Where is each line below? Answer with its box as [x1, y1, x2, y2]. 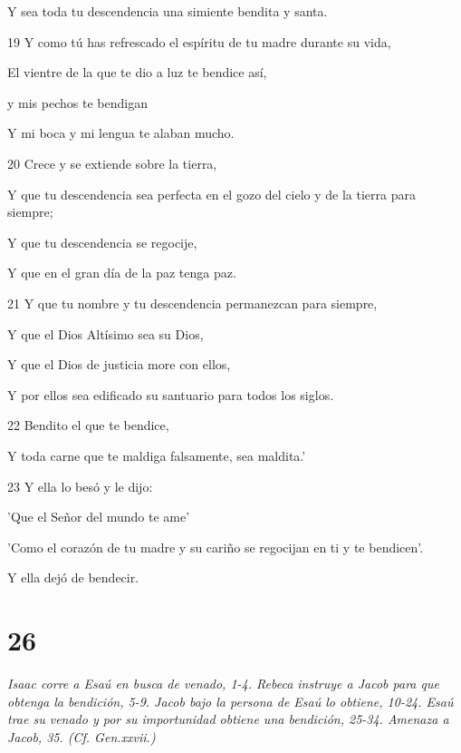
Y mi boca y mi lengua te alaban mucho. [7, 123, 235, 142]
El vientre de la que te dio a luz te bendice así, [7, 63, 267, 82]
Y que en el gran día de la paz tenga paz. [7, 263, 236, 282]
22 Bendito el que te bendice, [7, 416, 169, 435]
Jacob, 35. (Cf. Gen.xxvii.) [7, 727, 156, 746]
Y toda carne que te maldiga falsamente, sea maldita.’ [7, 445, 306, 465]
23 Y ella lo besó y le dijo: [7, 476, 153, 495]
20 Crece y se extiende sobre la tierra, [7, 153, 217, 172]
